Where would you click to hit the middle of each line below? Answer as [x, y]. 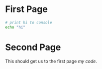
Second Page [33, 47]
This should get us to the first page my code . [51, 61]
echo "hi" [15, 27]
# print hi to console [29, 22]
